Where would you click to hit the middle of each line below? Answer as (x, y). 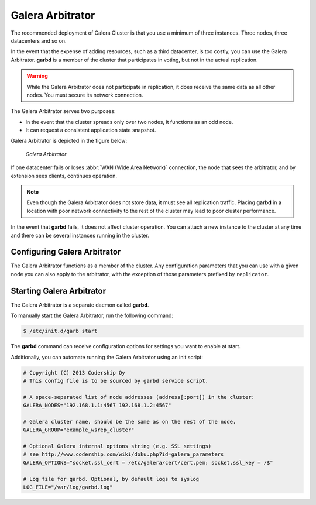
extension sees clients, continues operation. (64, 176)
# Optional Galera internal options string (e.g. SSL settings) (117, 446)
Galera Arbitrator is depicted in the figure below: (69, 141)
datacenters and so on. (39, 40)
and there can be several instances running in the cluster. (80, 235)
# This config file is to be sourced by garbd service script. (116, 381)
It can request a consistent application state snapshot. (91, 130)
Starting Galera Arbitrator (59, 291)
